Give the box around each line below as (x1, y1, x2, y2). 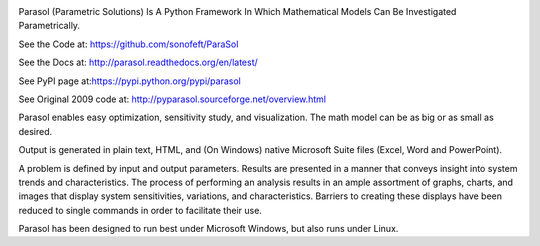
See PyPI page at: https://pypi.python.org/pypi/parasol (18, 75, 242, 87)
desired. (18, 125, 53, 137)
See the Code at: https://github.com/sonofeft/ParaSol (18, 38, 239, 50)
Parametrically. (18, 20, 80, 32)
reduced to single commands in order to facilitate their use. (18, 204, 262, 216)
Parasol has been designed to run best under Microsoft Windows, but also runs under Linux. (18, 223, 399, 235)
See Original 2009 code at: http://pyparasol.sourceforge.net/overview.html (18, 93, 327, 105)
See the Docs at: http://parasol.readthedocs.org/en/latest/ (18, 56, 259, 69)
